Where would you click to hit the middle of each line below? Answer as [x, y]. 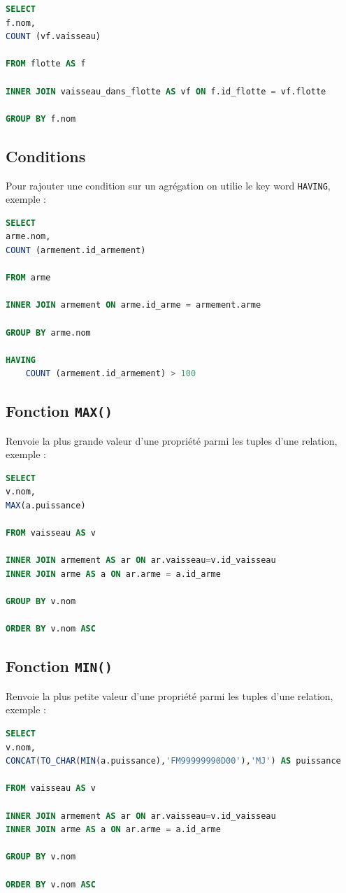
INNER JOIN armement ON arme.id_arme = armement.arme [134, 305]
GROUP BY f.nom [41, 119]
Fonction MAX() [59, 411]
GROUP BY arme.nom [48, 333]
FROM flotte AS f [46, 64]
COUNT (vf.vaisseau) [53, 37]
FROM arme [28, 278]
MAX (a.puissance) [46, 506]
